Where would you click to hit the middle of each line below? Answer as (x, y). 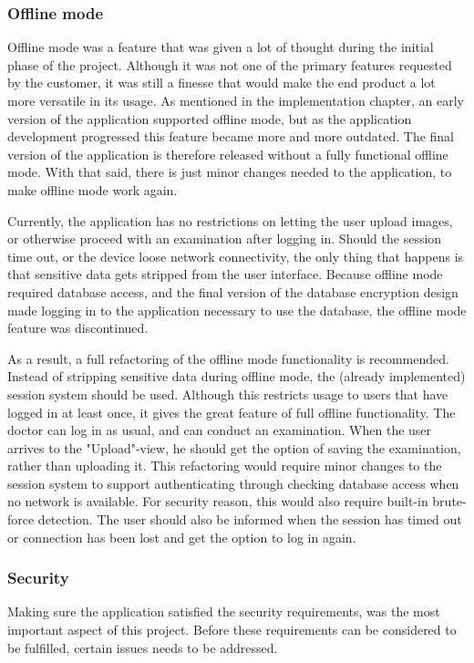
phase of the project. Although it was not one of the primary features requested (230, 64)
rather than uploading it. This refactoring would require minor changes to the (225, 466)
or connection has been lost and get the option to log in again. (182, 537)
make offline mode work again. (93, 189)
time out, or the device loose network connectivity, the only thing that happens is (236, 256)
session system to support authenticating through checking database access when (233, 483)
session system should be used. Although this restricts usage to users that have (228, 394)
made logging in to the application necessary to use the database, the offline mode (237, 310)
